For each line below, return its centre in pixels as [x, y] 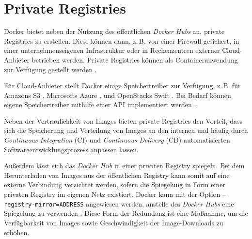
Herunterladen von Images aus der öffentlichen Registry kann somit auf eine [117, 175]
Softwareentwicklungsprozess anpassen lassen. [71, 149]
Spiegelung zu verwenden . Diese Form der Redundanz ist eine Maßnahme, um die [126, 213]
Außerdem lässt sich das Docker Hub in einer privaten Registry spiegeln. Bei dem [124, 166]
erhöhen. [17, 232]
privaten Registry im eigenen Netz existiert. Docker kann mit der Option [112, 194]
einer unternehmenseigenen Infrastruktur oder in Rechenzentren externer [112, 50]
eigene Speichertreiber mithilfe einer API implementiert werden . [100, 104]
